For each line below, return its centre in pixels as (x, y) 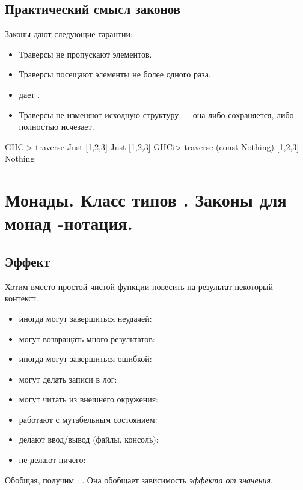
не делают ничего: (52, 460)
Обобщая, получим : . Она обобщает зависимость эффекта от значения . (139, 479)
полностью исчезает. (57, 126)
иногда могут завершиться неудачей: (85, 318)
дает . (29, 94)
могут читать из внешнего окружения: (89, 399)
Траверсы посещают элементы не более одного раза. (115, 74)
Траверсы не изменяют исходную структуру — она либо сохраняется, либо (156, 114)
